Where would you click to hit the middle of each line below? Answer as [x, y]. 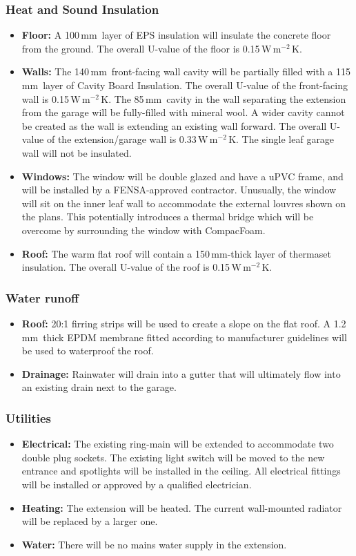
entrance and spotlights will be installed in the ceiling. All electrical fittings [181, 471]
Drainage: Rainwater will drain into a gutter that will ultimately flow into [181, 373]
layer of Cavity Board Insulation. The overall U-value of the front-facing [195, 85]
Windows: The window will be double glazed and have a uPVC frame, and [182, 176]
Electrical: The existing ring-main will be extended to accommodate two [178, 444]
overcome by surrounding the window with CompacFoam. [144, 230]
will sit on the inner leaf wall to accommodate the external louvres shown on [184, 203]
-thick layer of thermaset [279, 253]
